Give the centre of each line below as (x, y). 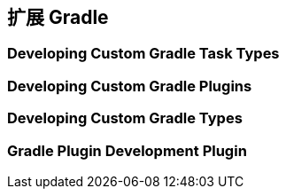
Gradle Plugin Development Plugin (127, 150)
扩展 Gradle (58, 17)
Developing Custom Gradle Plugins (130, 86)
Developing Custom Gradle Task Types (143, 54)
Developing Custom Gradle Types (125, 118)
